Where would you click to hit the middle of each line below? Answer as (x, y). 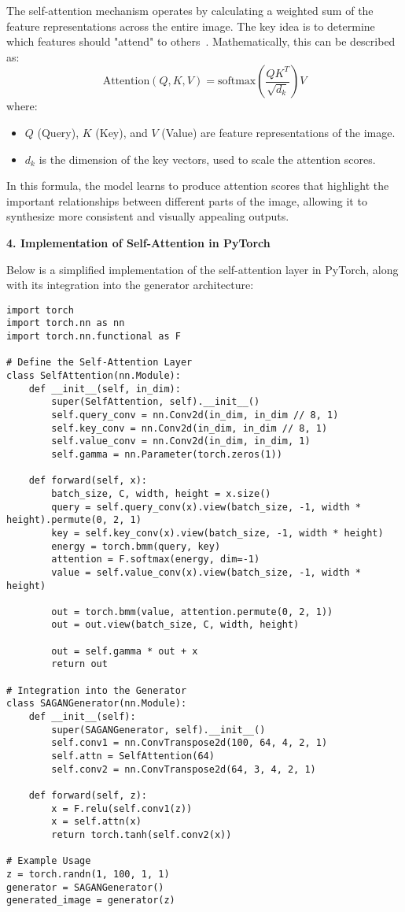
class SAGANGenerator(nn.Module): (97, 704)
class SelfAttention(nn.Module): (94, 376)
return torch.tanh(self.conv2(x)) (142, 834)
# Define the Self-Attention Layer (99, 363)
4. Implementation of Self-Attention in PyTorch (138, 242)
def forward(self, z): (88, 795)
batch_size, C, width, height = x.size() (161, 493)
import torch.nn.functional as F (94, 337)
